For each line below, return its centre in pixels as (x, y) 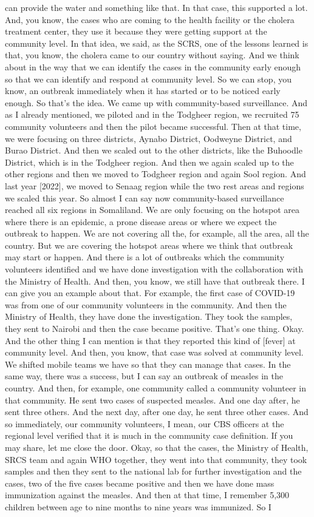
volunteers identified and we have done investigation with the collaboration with (154, 269)
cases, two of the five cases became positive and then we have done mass (140, 483)
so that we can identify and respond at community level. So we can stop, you (148, 79)
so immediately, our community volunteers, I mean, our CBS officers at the (145, 423)
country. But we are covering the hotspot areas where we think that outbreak (149, 245)
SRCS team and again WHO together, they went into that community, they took (156, 459)
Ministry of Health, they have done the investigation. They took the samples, (149, 316)
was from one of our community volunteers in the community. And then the (146, 304)
